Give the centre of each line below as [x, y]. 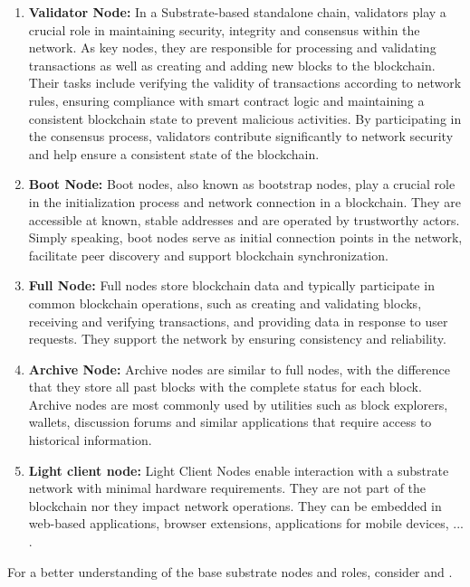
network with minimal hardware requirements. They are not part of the [227, 488]
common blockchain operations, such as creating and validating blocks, [225, 303]
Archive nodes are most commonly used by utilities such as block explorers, [238, 404]
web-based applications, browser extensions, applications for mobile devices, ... [246, 523]
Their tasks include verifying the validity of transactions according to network [245, 83]
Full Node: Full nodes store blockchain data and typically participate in [231, 285]
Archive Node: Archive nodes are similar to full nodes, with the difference [239, 369]
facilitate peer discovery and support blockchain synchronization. [208, 255]
